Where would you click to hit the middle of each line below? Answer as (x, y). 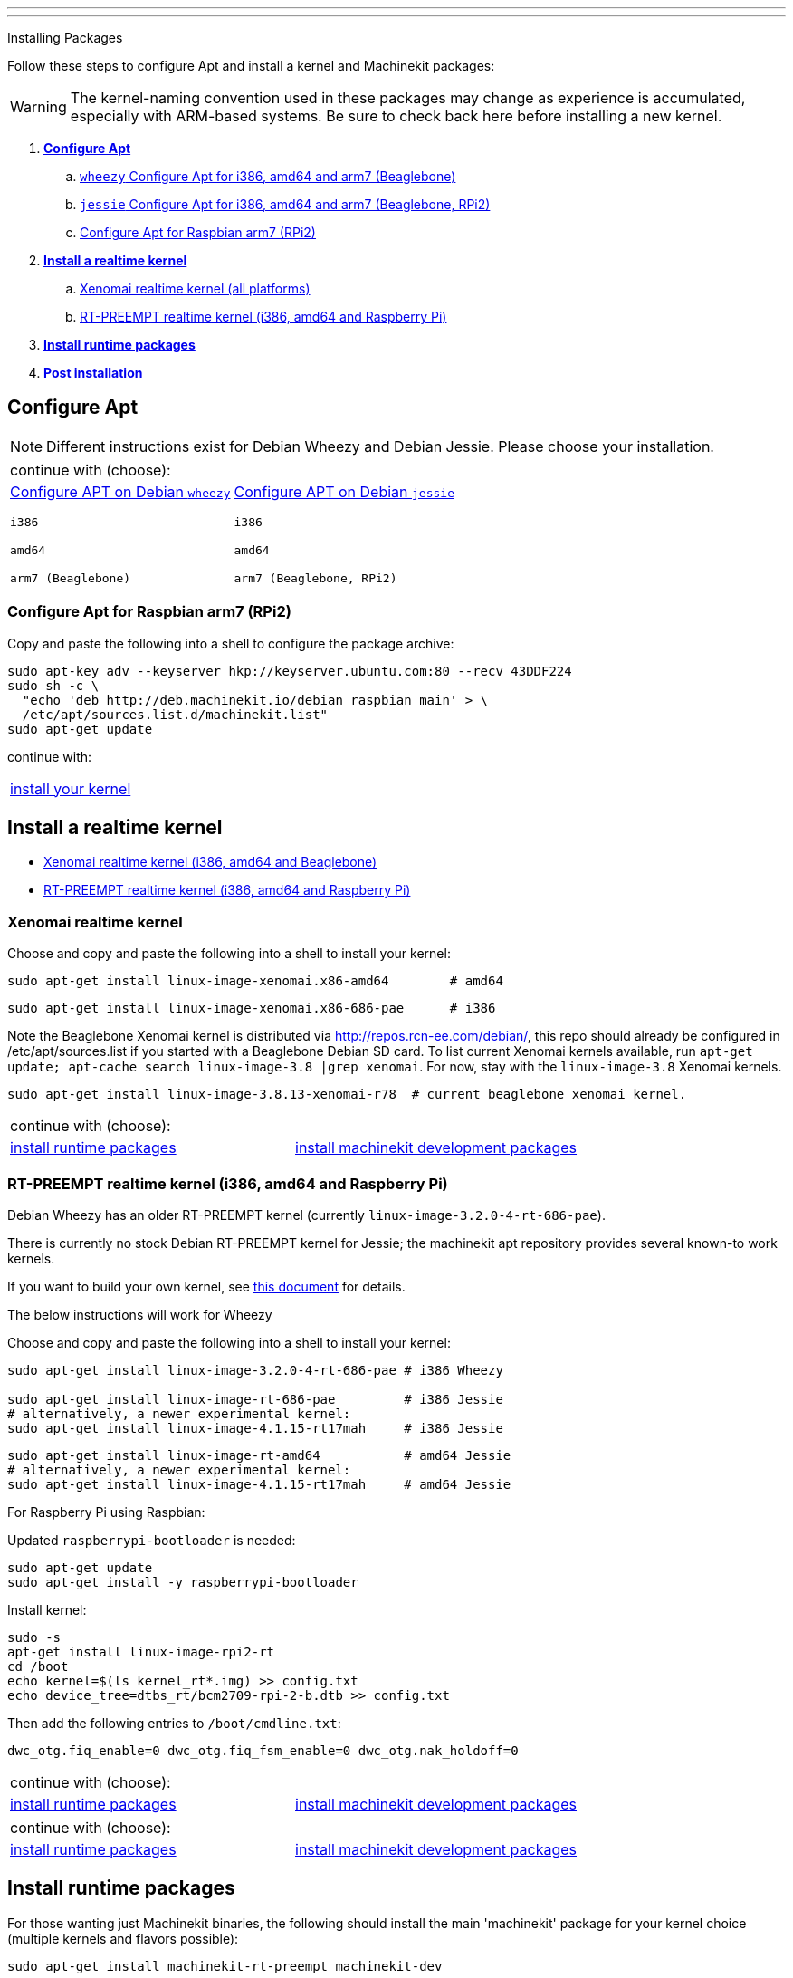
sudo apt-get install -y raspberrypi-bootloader (183, 1582)
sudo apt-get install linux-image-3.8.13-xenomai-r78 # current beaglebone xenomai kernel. (347, 1095)
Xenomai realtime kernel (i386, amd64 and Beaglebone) (210, 862)
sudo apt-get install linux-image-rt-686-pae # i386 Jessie (255, 1399)
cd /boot (38, 1666)
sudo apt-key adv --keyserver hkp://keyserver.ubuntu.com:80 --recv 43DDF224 (290, 671)
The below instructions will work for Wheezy (140, 1314)
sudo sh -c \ (53, 685)
